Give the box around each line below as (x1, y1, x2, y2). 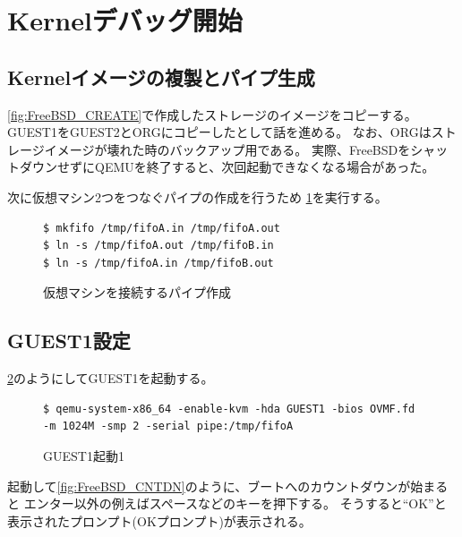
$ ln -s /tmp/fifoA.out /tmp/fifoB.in (43, 239, 274, 252)
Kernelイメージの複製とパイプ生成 (7, 63, 315, 90)
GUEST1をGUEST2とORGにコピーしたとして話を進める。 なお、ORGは (7, 123, 432, 141)
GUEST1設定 (7, 327, 131, 354)
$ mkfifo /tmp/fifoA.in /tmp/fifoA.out (43, 221, 280, 234)
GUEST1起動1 (43, 446, 124, 465)
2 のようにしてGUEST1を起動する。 (7, 369, 214, 388)
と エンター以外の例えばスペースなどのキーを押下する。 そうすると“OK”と (7, 494, 447, 513)
